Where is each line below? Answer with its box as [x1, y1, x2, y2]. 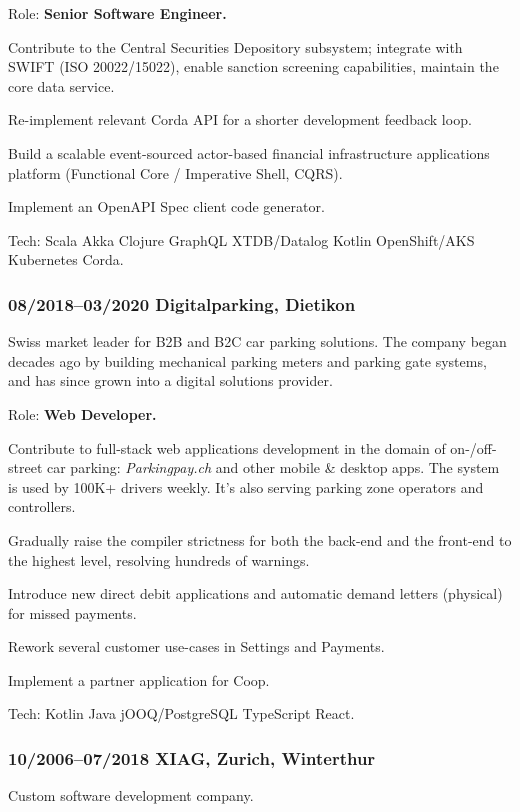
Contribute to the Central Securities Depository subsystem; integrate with [8, 36, 463, 57]
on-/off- [450, 437, 497, 458]
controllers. [8, 496, 76, 517]
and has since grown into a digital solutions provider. [8, 370, 333, 391]
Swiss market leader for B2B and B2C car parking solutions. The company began [8, 331, 507, 352]
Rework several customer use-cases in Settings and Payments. [8, 636, 385, 657]
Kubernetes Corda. [8, 249, 124, 270]
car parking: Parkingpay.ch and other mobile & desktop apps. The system [46, 457, 500, 478]
